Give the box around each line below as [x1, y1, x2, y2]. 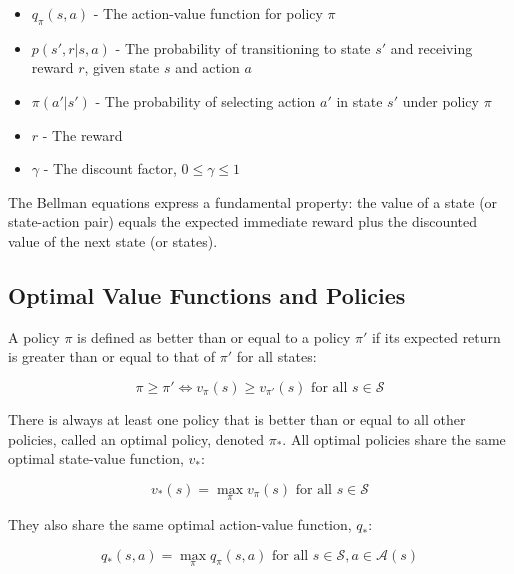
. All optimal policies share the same [282, 428, 506, 449]
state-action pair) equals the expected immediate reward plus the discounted [8, 211, 478, 232]
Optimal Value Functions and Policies [8, 279, 406, 310]
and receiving [390, 37, 473, 58]
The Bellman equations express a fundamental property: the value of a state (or [8, 191, 498, 212]
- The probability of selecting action [95, 90, 316, 111]
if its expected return [371, 326, 501, 347]
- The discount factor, [43, 158, 177, 179]
